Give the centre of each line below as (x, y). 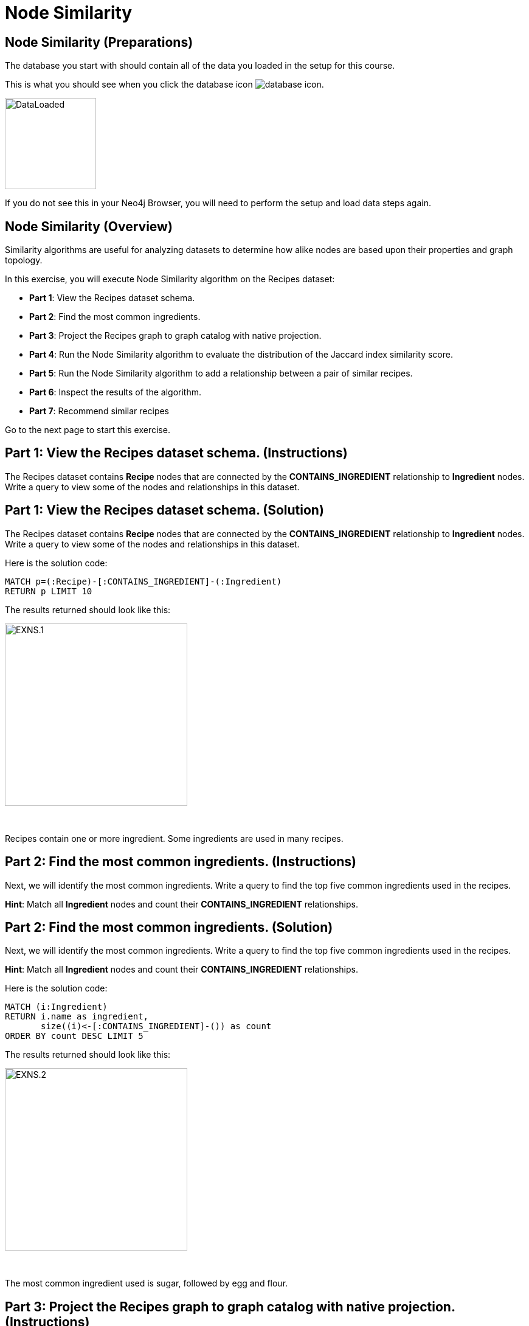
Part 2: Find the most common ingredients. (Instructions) (181, 862)
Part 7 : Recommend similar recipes (99, 411)
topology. (24, 260)
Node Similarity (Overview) (89, 226)
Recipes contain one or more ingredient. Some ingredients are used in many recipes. (174, 838)
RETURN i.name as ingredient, (77, 1017)
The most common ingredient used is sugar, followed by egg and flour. (147, 1283)
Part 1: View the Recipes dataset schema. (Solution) (164, 510)
